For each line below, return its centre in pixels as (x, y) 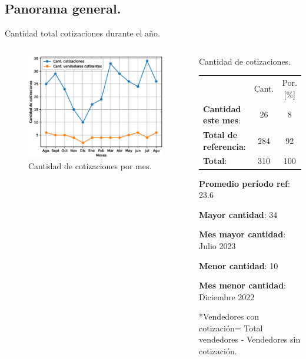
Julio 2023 (217, 245)
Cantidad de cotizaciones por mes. (90, 165)
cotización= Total (231, 328)
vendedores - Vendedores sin (250, 339)
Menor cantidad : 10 (239, 265)
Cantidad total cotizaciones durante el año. (82, 33)
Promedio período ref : (245, 183)
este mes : (222, 120)
